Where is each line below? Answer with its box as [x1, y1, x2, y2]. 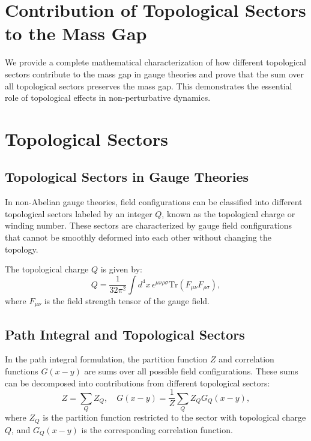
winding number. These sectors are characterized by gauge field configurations [5, 219, 292, 232]
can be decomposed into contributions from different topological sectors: [5, 376, 270, 389]
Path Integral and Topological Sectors [5, 325, 245, 343]
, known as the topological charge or [162, 207, 295, 220]
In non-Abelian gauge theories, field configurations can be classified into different [5, 196, 303, 208]
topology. [5, 242, 38, 255]
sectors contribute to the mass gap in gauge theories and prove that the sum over [5, 67, 304, 80]
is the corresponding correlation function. [81, 423, 233, 436]
